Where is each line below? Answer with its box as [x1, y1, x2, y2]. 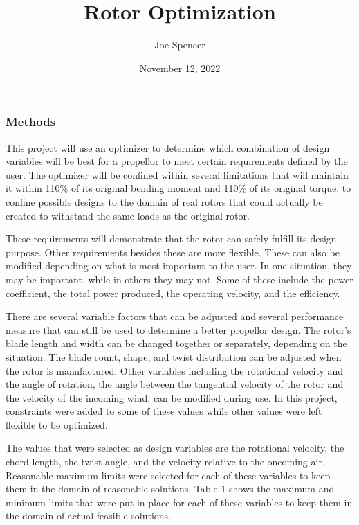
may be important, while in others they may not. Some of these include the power [6, 272, 353, 286]
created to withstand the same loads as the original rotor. [6, 208, 250, 222]
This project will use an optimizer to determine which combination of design [6, 140, 330, 154]
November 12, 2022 [139, 60, 221, 75]
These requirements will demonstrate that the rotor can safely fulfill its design [6, 231, 337, 246]
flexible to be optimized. [6, 417, 108, 431]
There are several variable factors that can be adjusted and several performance [6, 309, 344, 323]
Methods [6, 113, 56, 130]
